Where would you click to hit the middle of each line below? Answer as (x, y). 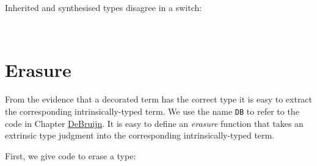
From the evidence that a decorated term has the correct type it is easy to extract (159, 99)
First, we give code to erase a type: (71, 155)
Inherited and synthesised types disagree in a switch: (104, 7)
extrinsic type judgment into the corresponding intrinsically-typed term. (140, 135)
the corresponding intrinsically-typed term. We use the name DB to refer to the (152, 111)
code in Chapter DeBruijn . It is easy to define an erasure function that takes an (154, 123)
